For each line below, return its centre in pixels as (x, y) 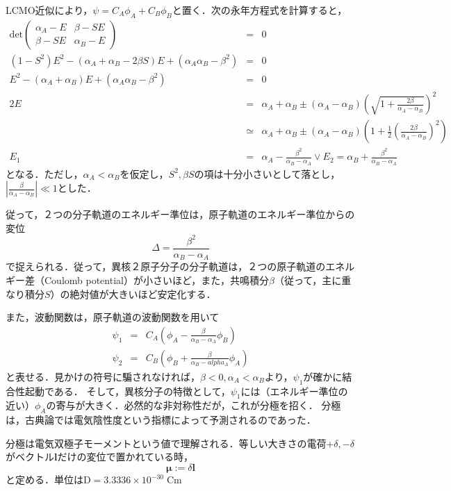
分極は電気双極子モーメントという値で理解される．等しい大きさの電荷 (166, 443)
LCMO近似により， (49, 10)
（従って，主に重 (313, 280)
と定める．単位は (44, 479)
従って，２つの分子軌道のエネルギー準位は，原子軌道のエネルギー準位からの (180, 214)
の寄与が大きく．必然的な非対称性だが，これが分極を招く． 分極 (194, 405)
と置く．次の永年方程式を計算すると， (260, 10)
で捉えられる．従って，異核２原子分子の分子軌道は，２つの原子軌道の (166, 266)
